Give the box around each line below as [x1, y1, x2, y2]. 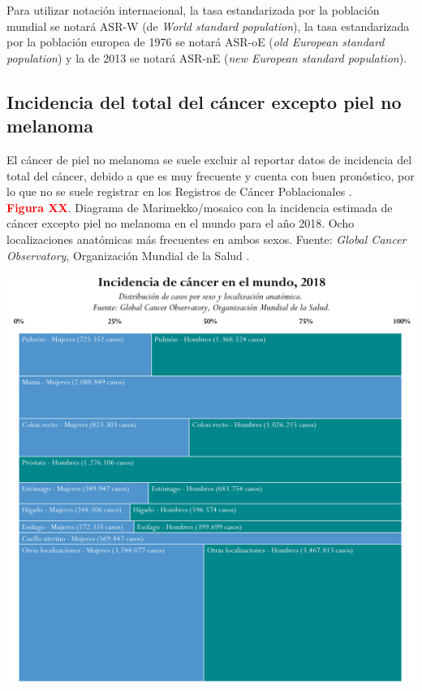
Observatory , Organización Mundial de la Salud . [6, 246, 250, 263]
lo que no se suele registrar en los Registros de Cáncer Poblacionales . [6, 183, 352, 200]
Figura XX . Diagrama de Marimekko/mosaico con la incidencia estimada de [6, 198, 393, 215]
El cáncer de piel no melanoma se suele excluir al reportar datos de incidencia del [6, 150, 412, 167]
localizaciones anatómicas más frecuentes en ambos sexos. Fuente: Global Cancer [6, 230, 407, 247]
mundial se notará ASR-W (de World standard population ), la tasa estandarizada [6, 17, 410, 34]
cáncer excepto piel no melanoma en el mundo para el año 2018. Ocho [6, 215, 355, 232]
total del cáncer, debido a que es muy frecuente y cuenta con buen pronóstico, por [6, 167, 415, 184]
